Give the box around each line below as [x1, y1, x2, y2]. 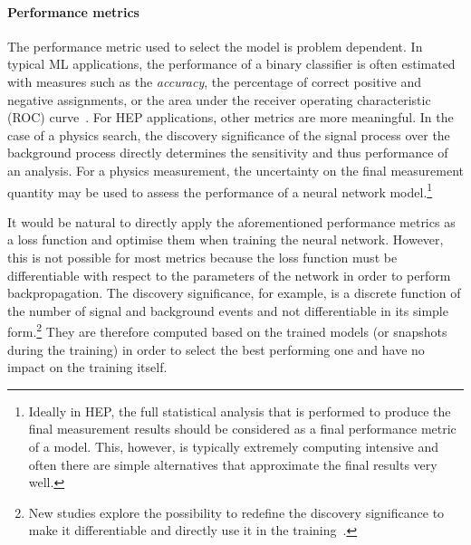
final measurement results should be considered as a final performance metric [28, 419, 457, 438]
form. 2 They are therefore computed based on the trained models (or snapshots [7, 320, 447, 341]
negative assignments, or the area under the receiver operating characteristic [7, 90, 431, 109]
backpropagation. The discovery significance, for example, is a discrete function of [7, 283, 461, 302]
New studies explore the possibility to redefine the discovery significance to [28, 502, 445, 521]
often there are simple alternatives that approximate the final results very [28, 454, 437, 473]
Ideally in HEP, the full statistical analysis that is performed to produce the [28, 401, 451, 420]
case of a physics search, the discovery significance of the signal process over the [7, 125, 450, 144]
